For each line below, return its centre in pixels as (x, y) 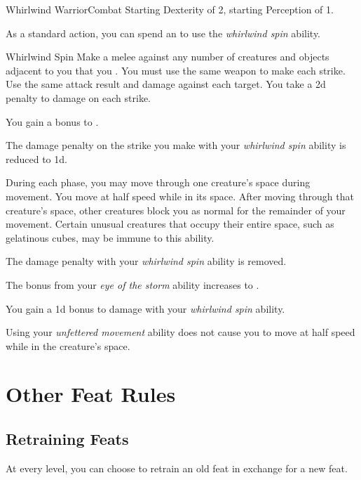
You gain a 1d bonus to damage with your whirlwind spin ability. (145, 308)
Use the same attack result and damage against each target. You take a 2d (166, 84)
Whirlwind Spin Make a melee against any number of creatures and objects (168, 57)
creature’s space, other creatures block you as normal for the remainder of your (176, 210)
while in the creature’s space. (68, 345)
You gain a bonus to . (52, 121)
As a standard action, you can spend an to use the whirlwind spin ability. (163, 33)
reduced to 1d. (36, 158)
